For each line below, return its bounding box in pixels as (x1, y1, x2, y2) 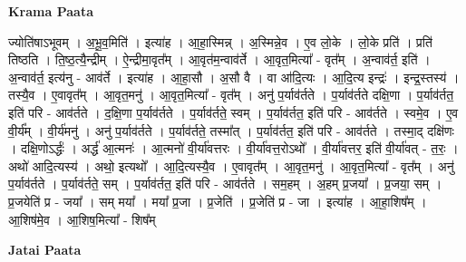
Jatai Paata (8, 240, 82, 259)
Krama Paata (8, 2, 93, 20)
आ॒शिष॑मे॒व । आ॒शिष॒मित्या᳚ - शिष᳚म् (8, 209, 156, 228)
